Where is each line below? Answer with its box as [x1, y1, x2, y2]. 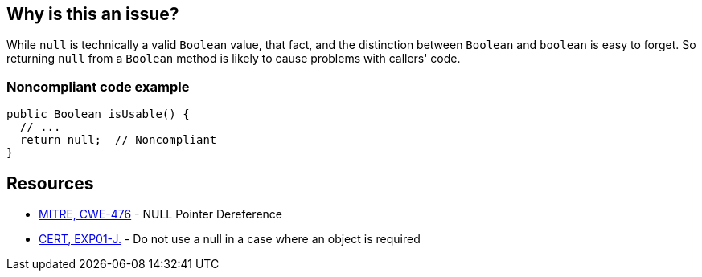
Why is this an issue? [6, 4, 179, 24]
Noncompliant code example [6, 78, 190, 95]
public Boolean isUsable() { [6, 108, 190, 121]
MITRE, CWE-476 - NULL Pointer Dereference [39, 207, 282, 222]
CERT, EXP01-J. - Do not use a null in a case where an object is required [39, 232, 421, 246]
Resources [6, 173, 94, 193]
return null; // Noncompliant [19, 133, 217, 147]
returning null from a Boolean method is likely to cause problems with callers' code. [6, 51, 461, 66]
